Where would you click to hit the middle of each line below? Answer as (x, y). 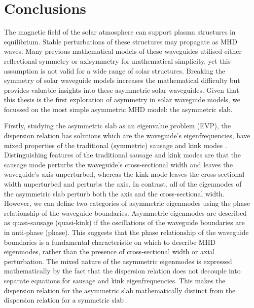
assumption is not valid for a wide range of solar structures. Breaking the (115, 70)
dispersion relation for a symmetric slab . (66, 300)
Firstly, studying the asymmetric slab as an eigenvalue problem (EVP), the (117, 126)
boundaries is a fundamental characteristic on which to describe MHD (110, 242)
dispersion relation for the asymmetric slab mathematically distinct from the (120, 290)
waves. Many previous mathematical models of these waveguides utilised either (123, 51)
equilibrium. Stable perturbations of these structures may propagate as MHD (121, 41)
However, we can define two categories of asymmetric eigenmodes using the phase (127, 203)
